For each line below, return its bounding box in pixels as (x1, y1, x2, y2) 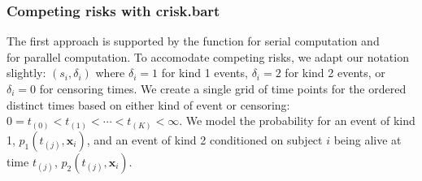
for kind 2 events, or (285, 64, 385, 81)
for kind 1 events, (161, 64, 248, 81)
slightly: (7, 64, 46, 81)
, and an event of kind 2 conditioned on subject (86, 131, 323, 148)
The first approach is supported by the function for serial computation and (7, 32, 380, 50)
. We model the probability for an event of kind (179, 112, 415, 129)
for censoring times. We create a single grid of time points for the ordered (39, 80, 407, 97)
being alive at (333, 131, 402, 148)
